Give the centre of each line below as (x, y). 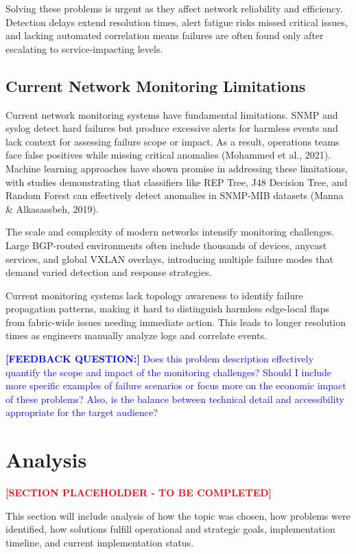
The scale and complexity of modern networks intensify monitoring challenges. (170, 232)
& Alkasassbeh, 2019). (52, 208)
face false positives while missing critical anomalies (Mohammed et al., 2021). (168, 155)
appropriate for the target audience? (82, 412)
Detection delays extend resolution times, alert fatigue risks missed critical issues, (177, 22)
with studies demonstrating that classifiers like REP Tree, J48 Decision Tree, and (177, 182)
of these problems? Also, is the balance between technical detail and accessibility (175, 399)
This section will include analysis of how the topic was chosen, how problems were (178, 515)
